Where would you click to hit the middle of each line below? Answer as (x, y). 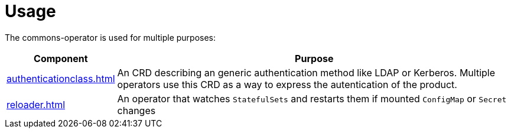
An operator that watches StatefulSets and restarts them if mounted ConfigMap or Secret (312, 98)
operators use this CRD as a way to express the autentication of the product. (287, 84)
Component (61, 58)
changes (136, 110)
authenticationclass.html (61, 78)
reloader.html (36, 104)
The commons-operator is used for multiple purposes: (110, 37)
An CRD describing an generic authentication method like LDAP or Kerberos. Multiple (306, 72)
